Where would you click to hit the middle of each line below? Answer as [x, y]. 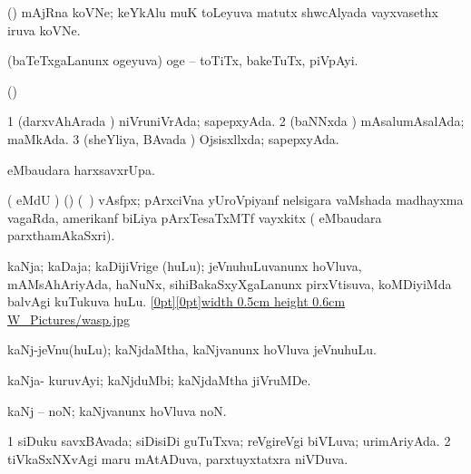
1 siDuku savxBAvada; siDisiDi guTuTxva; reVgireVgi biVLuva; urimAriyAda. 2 [229, 441]
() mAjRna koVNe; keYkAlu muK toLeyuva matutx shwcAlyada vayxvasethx [223, 12]
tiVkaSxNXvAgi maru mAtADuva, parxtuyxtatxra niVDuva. [178, 458]
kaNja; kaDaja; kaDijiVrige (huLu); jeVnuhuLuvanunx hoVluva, [185, 265]
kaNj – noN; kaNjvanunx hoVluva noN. [117, 410]
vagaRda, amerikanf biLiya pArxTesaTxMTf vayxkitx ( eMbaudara [195, 217]
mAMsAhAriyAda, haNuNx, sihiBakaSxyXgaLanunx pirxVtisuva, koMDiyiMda [230, 283]
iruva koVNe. [44, 29]
